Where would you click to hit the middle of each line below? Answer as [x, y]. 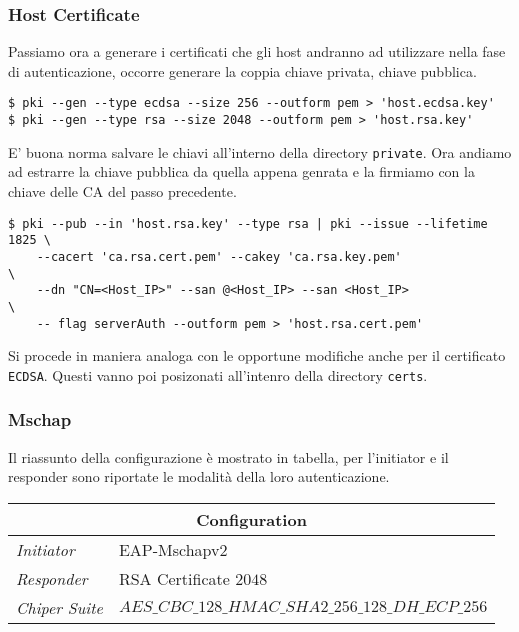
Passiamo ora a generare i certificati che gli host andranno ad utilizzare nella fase [257, 51]
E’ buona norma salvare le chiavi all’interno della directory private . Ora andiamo [260, 151]
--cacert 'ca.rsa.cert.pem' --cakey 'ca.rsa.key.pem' [219, 256]
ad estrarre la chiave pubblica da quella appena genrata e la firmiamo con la [241, 171]
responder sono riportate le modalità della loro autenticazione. [199, 476]
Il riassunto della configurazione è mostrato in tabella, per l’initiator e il [228, 456]
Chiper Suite [59, 607]
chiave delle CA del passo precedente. [122, 190]
